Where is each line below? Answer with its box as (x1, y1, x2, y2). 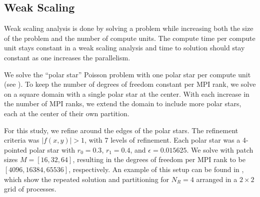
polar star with (29, 144, 75, 155)
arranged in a (196, 174, 237, 184)
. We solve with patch (186, 144, 253, 155)
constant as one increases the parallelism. (4, 52, 130, 62)
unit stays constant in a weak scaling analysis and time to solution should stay (4, 42, 245, 53)
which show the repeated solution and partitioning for (4, 174, 169, 184)
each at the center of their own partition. (4, 108, 129, 118)
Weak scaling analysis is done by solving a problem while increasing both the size (4, 23, 253, 33)
